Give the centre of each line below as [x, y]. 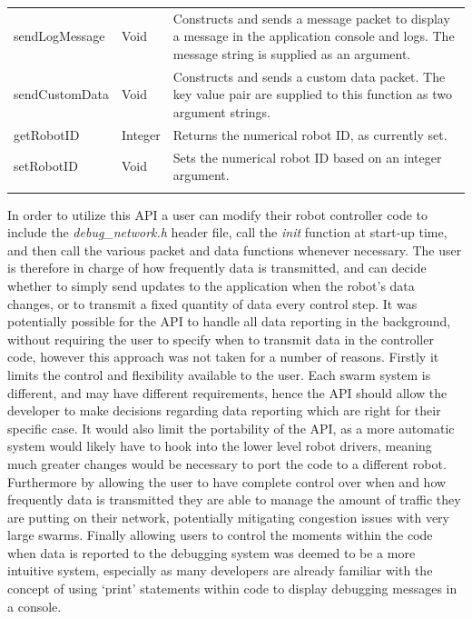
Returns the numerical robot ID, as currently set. [310, 134]
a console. [34, 606]
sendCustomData [61, 94]
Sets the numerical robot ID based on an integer [307, 157]
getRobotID [47, 134]
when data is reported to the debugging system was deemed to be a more [211, 552]
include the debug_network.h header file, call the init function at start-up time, [227, 232]
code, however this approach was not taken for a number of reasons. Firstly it [223, 357]
